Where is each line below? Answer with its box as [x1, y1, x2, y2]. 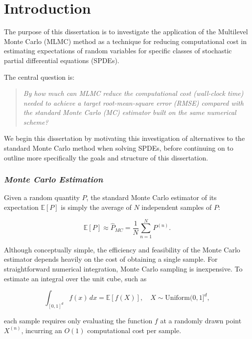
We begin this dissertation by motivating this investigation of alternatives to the [4, 133, 245, 143]
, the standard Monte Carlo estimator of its [86, 192, 217, 203]
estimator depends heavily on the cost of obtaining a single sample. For [4, 254, 218, 264]
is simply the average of [61, 202, 132, 212]
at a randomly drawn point [160, 316, 242, 326]
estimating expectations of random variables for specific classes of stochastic [4, 45, 232, 56]
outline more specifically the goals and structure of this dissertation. [4, 152, 208, 162]
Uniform [165, 294, 190, 302]
